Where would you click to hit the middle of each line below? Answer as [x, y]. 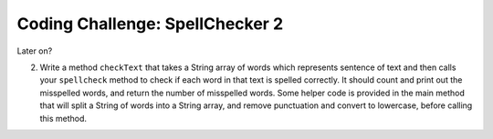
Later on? [35, 51]
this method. [63, 118]
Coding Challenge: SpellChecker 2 [150, 24]
